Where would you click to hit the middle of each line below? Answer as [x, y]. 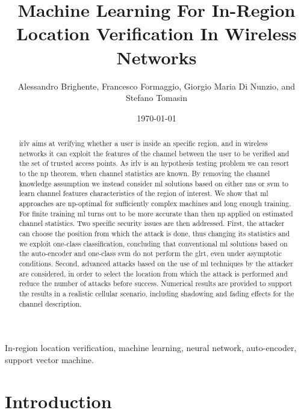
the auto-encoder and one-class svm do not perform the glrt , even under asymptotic [150, 253]
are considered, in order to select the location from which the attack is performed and [153, 273]
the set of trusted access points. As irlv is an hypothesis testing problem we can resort [154, 163]
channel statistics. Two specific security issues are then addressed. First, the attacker [152, 223]
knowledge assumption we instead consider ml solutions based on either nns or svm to [154, 183]
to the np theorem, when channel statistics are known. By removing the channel [144, 173]
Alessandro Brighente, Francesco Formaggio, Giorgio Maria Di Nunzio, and [157, 86]
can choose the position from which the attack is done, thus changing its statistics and [154, 233]
